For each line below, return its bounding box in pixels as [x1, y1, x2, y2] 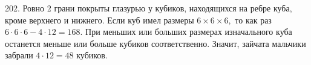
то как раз [235, 13, 272, 26]
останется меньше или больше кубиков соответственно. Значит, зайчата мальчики [5, 37, 306, 49]
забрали [5, 49, 33, 61]
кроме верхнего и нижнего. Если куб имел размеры [5, 13, 194, 26]
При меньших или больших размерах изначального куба [85, 25, 292, 38]
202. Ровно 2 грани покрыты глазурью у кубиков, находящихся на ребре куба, [5, 2, 292, 14]
